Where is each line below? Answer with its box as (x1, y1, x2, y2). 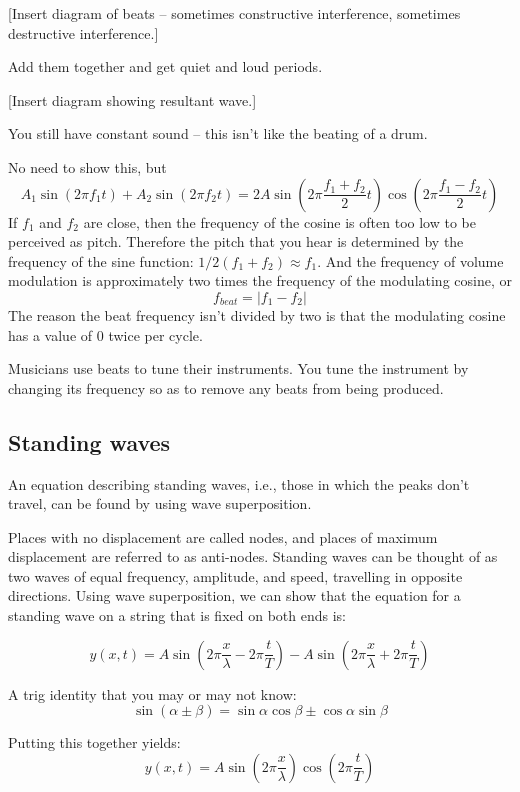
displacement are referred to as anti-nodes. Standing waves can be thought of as (8, 546, 498, 567)
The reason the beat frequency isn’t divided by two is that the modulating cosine (8, 304, 506, 325)
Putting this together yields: (8, 732, 181, 753)
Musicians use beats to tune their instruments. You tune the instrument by (8, 358, 469, 379)
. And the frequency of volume (317, 250, 504, 271)
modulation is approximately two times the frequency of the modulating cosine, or (8, 270, 512, 291)
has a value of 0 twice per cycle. (8, 324, 203, 345)
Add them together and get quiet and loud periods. (8, 56, 323, 77)
